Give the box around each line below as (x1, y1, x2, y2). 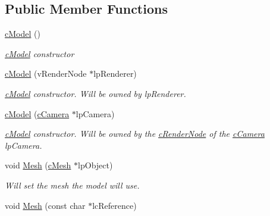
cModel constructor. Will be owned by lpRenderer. (5, 87, 186, 99)
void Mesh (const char (5, 199, 86, 211)
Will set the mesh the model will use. (5, 179, 140, 191)
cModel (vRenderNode (5, 67, 87, 80)
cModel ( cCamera (5, 107, 70, 120)
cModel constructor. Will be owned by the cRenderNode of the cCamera (5, 127, 265, 140)
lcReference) (92, 199, 137, 211)
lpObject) (78, 159, 113, 171)
